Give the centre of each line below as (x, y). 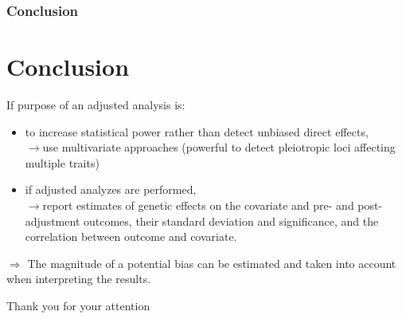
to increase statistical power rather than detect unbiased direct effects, (197, 131)
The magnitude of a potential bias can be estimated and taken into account (212, 263)
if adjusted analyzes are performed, (111, 189)
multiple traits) (62, 162)
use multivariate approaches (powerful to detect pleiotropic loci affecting (219, 147)
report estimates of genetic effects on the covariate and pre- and (198, 205)
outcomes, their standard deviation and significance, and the (231, 221)
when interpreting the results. (79, 279)
